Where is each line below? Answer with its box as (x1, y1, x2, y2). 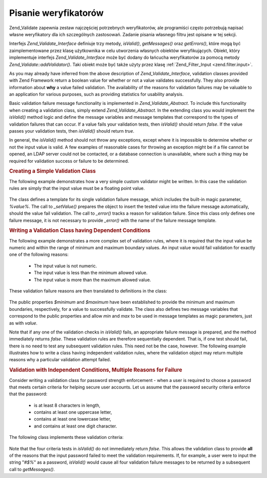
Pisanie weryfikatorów (9, 7, 104, 18)
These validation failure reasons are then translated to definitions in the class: (9, 287, 168, 294)
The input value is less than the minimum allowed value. (34, 270, 148, 276)
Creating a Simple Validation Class (9, 168, 96, 175)
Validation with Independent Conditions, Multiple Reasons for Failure (9, 367, 182, 374)
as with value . (9, 320, 38, 326)
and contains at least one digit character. (34, 423, 117, 429)
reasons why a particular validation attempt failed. (9, 357, 111, 363)
